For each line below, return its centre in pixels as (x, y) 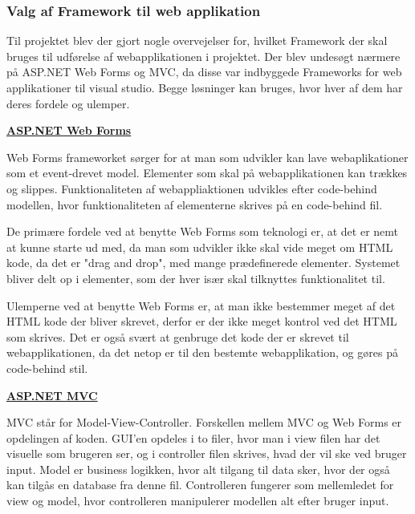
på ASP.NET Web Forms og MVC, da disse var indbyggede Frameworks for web (204, 72)
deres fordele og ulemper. (68, 103)
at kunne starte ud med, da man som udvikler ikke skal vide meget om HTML (200, 247)
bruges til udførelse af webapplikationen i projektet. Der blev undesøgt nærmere (203, 56)
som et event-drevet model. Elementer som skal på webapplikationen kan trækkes (207, 173)
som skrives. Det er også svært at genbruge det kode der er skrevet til (178, 336)
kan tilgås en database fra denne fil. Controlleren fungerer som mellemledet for (200, 485)
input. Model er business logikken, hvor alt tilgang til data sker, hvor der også (198, 469)
